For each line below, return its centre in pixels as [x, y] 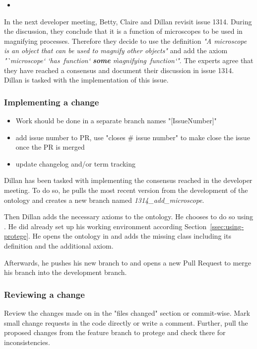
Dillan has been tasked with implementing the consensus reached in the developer [128, 180]
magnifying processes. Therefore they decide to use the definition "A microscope [126, 41]
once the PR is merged [50, 147]
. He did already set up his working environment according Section [105, 226]
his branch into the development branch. [65, 272]
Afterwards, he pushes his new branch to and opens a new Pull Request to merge [128, 262]
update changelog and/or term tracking [76, 163]
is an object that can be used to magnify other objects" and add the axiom [116, 50]
